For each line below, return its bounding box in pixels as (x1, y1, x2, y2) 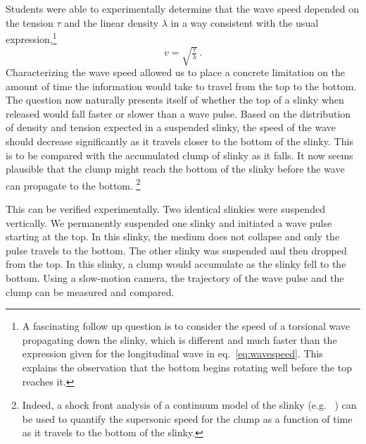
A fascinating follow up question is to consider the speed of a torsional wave (22, 319, 351, 333)
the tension (6, 15, 53, 30)
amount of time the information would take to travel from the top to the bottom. (6, 78, 357, 93)
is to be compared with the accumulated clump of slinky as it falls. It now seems (6, 147, 353, 162)
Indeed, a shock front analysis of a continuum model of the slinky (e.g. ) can (22, 397, 357, 412)
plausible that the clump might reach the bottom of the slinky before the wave (6, 161, 345, 176)
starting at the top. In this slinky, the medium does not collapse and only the (6, 229, 340, 244)
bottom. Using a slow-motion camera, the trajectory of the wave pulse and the (6, 270, 344, 285)
